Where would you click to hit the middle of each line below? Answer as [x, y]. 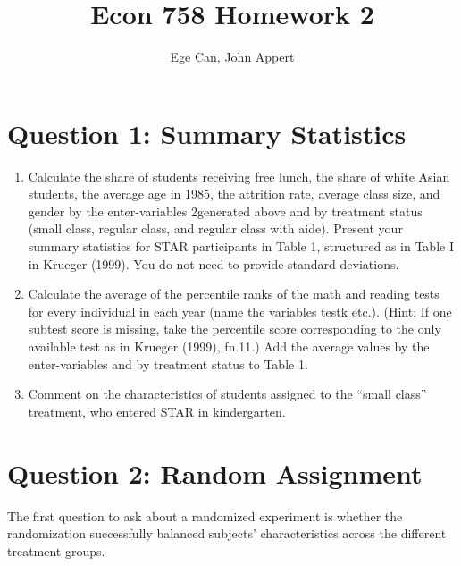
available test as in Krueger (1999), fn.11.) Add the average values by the [229, 346]
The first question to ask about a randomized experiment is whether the [205, 515]
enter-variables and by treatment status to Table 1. [168, 363]
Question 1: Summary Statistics [207, 133]
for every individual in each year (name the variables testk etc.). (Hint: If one [240, 311]
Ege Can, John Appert [232, 57]
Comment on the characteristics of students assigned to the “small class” [227, 394]
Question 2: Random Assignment [215, 473]
